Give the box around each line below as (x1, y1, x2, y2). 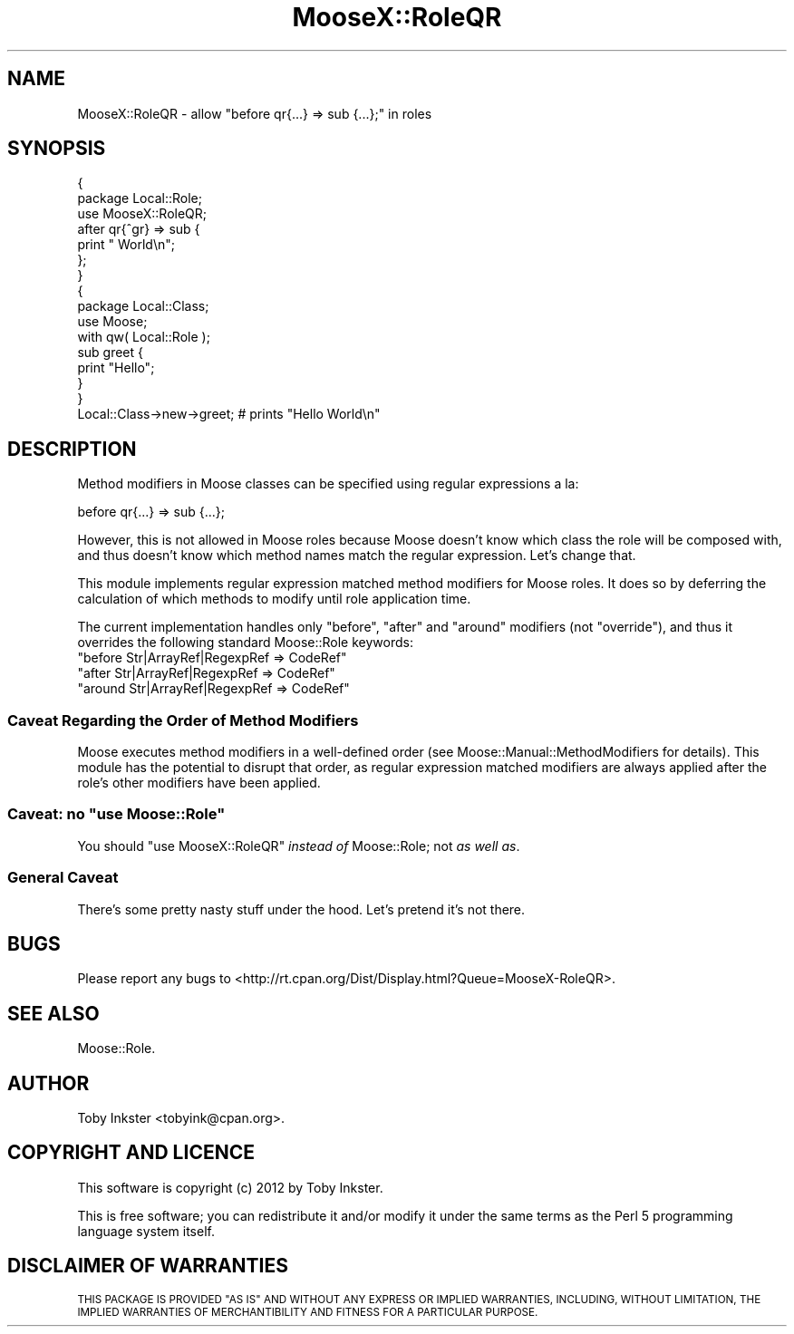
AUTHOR (7, 1071, 90, 1095)
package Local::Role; (77, 190, 202, 207)
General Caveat (7, 868, 119, 887)
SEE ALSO (7, 1001, 100, 1025)
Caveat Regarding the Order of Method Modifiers (7, 710, 359, 730)
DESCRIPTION (7, 437, 137, 460)
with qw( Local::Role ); (77, 329, 210, 345)
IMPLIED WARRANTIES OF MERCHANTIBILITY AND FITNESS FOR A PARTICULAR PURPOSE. (77, 1305, 538, 1319)
